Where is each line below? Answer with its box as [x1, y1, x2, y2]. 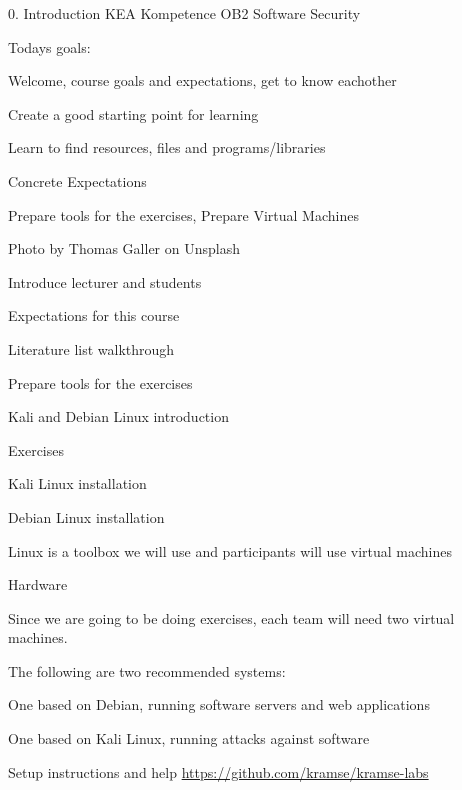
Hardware [8, 574, 68, 595]
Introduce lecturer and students [8, 271, 202, 292]
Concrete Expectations [8, 170, 147, 191]
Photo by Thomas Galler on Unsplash [8, 238, 240, 259]
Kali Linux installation [8, 473, 147, 494]
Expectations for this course [8, 305, 180, 326]
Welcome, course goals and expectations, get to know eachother [8, 70, 397, 91]
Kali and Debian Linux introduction [8, 406, 229, 427]
